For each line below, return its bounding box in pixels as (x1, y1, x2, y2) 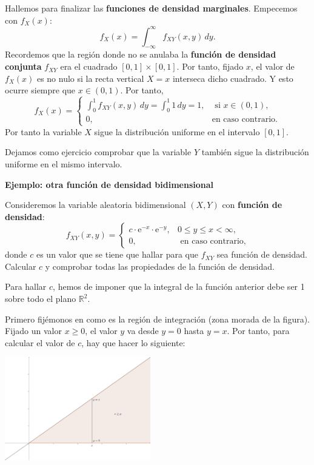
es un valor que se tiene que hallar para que (36, 248, 198, 261)
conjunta (5, 60, 42, 73)
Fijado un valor (5, 324, 62, 337)
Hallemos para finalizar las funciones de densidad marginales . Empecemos (5, 2, 298, 14)
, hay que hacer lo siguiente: (81, 336, 185, 349)
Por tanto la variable (5, 125, 82, 138)
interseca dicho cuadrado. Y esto (172, 72, 293, 84)
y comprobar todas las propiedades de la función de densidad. (45, 259, 275, 272)
